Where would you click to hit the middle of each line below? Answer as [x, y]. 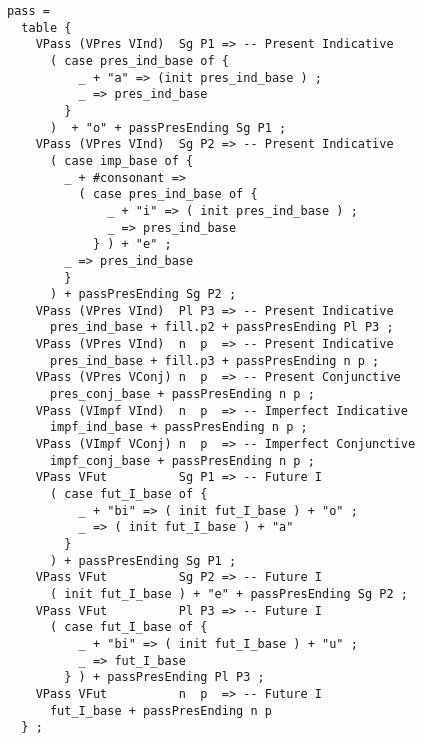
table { [46, 27]
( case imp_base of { [121, 160]
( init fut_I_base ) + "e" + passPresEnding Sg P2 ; [228, 593]
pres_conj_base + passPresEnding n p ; [182, 394]
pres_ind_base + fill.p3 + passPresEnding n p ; [214, 360]
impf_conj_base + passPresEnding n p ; [182, 460]
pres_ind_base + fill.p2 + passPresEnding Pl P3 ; [221, 327]
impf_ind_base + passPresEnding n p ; [178, 427]
